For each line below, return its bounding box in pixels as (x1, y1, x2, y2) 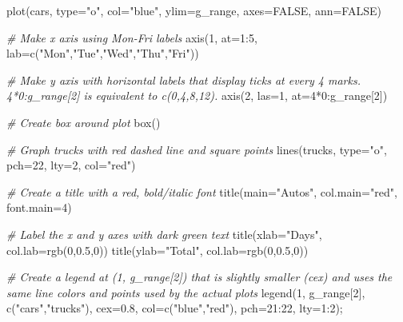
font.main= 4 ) (6, 199, 72, 216)
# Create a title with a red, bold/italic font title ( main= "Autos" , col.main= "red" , (6, 183, 397, 200)
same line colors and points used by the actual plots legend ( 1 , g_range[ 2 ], (6, 284, 365, 300)
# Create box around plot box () (6, 113, 161, 130)
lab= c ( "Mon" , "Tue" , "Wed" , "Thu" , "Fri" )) (6, 45, 199, 62)
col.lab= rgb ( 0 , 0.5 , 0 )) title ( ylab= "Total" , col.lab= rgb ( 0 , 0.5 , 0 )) (6, 241, 309, 258)
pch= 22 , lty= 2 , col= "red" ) (6, 157, 136, 173)
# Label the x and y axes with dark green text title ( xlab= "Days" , (6, 225, 322, 242)
